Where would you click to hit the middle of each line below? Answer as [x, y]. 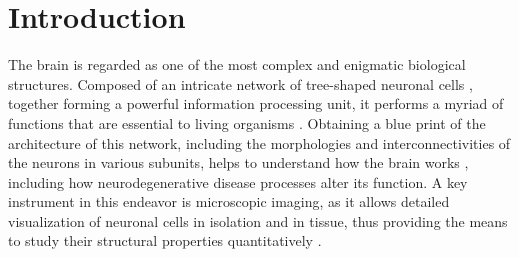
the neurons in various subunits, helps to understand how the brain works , [238, 162]
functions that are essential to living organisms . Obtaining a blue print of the [247, 122]
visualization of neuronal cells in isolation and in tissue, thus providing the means [258, 220]
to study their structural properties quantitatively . [165, 240]
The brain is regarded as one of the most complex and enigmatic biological [237, 64]
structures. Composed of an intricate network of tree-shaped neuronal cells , [240, 83]
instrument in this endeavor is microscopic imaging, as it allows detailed [229, 201]
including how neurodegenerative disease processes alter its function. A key [238, 181]
